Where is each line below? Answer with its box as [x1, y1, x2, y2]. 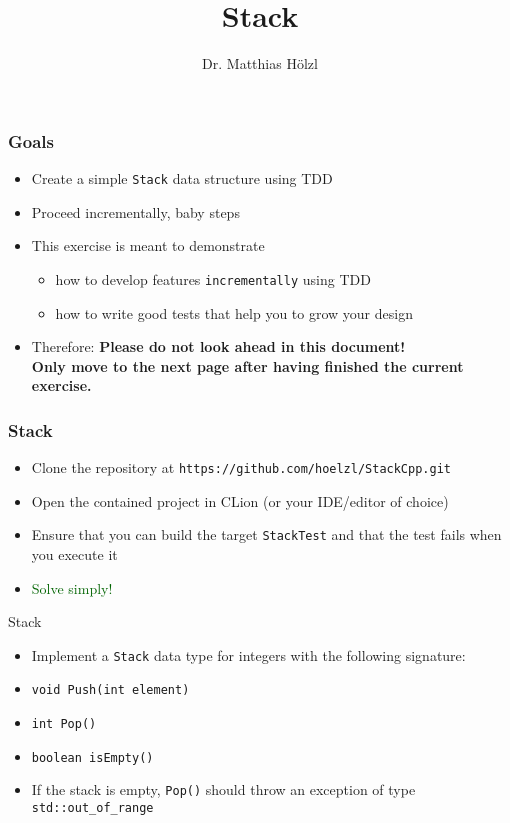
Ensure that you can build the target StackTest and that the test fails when [31, 524, 502, 545]
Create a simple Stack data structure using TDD [31, 168, 333, 189]
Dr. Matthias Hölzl [202, 53, 318, 74]
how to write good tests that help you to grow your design [55, 302, 413, 323]
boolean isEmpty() [31, 750, 154, 765]
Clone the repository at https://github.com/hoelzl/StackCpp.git [31, 457, 451, 478]
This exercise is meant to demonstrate [31, 235, 265, 256]
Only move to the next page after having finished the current [31, 355, 464, 376]
